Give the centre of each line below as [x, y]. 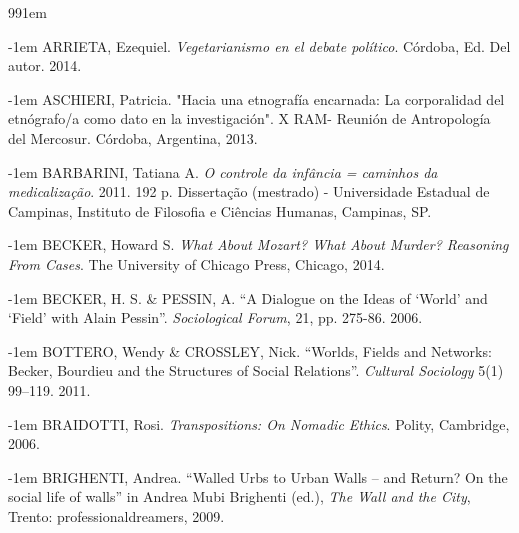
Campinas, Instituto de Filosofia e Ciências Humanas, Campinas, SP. [220, 210]
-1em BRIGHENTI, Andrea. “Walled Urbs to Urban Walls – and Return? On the [258, 476]
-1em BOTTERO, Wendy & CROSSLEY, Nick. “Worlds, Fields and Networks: [250, 350]
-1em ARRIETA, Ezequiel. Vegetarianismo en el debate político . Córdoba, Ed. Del [259, 45]
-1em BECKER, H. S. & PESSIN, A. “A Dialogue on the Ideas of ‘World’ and [248, 297]
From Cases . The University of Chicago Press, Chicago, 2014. [196, 263]
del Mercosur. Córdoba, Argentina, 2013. [133, 137]
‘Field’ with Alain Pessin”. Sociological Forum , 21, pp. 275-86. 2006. [215, 317]
